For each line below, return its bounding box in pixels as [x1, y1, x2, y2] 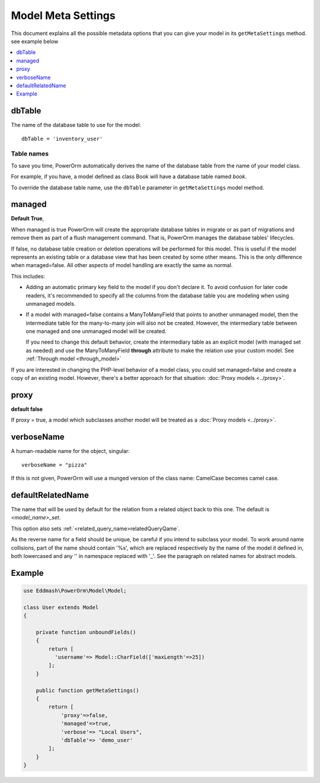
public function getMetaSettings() [36, 687, 139, 694]
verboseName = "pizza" [21, 461, 88, 468]
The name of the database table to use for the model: [11, 122, 142, 129]
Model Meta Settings [11, 9, 116, 22]
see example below [11, 37, 59, 45]
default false [11, 405, 43, 413]
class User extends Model [23, 604, 99, 611]
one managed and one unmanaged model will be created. [25, 328, 167, 335]
